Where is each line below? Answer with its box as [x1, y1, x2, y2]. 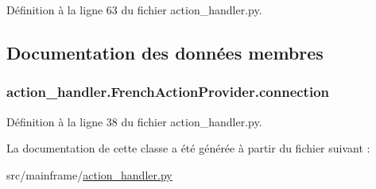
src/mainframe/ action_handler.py [6, 166, 172, 183]
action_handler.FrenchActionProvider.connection [6, 82, 330, 102]
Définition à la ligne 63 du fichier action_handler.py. [6, 2, 262, 17]
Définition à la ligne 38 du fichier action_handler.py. [6, 113, 262, 129]
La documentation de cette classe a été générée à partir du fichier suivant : [6, 140, 370, 156]
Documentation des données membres [6, 40, 324, 64]
